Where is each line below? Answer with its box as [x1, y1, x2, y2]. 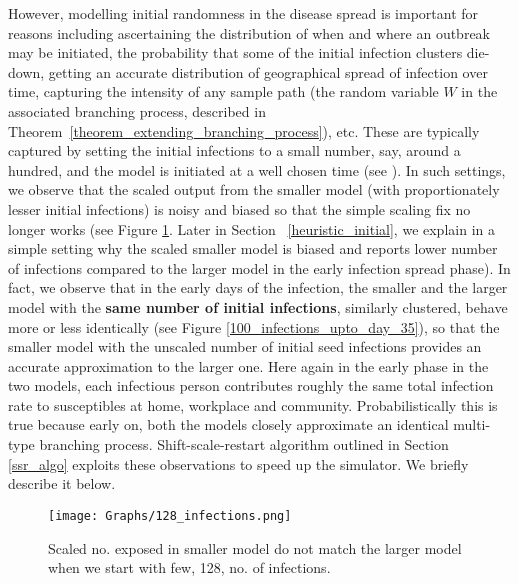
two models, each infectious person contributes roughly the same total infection [8, 375, 494, 396]
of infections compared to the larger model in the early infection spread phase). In [8, 257, 511, 278]
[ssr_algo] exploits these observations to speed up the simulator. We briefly [8, 453, 469, 474]
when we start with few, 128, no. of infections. [48, 557, 331, 578]
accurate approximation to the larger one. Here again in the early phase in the [8, 355, 489, 376]
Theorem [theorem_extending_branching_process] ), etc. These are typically [8, 120, 480, 141]
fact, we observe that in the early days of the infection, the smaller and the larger [8, 277, 508, 298]
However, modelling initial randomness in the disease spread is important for [8, 3, 479, 23]
